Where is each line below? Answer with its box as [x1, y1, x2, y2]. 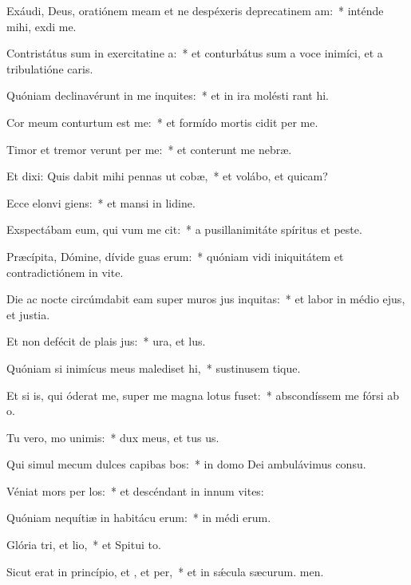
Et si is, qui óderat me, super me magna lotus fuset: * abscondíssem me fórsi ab [6, 386, 400, 403]
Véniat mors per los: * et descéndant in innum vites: [6, 482, 264, 499]
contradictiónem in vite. [6, 263, 124, 280]
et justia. [6, 306, 50, 322]
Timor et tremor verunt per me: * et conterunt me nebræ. [6, 140, 292, 157]
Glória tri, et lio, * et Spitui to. [6, 536, 161, 553]
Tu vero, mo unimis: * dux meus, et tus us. [6, 429, 219, 445]
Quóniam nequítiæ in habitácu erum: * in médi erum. [6, 509, 271, 526]
